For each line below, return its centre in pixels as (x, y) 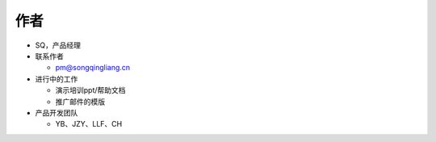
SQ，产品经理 (58, 45)
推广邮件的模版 (80, 102)
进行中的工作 (57, 79)
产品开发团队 (57, 112)
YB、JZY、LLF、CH (89, 124)
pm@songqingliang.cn (93, 68)
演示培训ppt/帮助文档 (90, 90)
